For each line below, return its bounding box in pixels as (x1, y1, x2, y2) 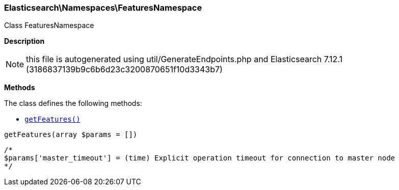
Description (4, 37, 45, 46)
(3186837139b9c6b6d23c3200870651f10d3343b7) (26, 64, 223, 75)
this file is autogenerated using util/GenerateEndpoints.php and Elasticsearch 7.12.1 (26, 54, 343, 65)
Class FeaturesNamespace (4, 21, 94, 30)
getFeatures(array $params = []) (4, 130, 138, 139)
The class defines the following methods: (4, 99, 142, 108)
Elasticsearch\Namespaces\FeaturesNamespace (4, 3, 202, 13)
